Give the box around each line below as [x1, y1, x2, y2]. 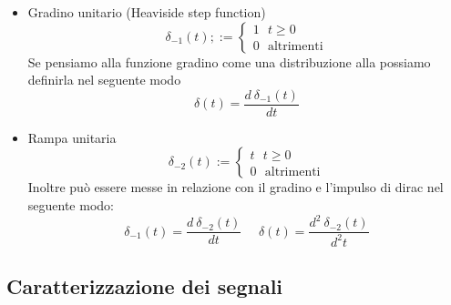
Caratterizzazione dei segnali [6, 271, 283, 300]
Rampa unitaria [27, 127, 117, 147]
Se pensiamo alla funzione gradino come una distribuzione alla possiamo [27, 52, 431, 71]
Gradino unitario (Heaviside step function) [27, 3, 266, 21]
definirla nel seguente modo [27, 70, 181, 89]
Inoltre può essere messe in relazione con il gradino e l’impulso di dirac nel [27, 178, 444, 197]
